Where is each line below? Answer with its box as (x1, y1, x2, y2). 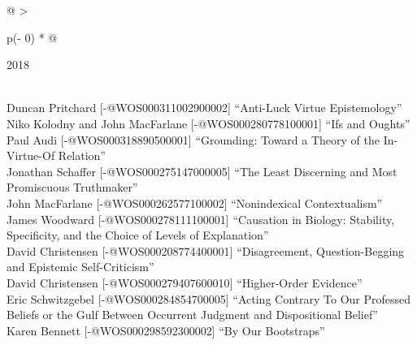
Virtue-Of (7, 147, 55, 164)
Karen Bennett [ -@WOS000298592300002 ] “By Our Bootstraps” (7, 321, 325, 339)
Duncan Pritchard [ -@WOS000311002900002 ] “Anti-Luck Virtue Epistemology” (7, 99, 402, 116)
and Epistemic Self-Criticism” (7, 258, 154, 275)
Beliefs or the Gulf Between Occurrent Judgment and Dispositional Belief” (7, 306, 379, 323)
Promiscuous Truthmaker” (7, 179, 138, 196)
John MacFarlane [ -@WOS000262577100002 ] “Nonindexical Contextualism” (7, 194, 383, 211)
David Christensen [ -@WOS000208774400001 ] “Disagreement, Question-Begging (7, 242, 405, 259)
